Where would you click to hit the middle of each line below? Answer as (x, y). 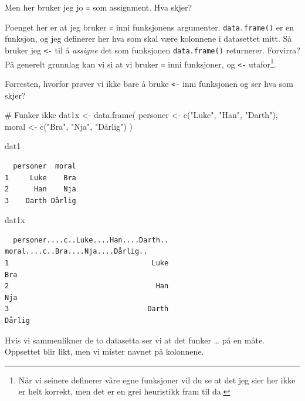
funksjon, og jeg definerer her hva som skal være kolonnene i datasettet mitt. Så (148, 38)
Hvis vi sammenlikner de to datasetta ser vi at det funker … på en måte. (135, 340)
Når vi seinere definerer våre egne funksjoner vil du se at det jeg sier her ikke (157, 380)
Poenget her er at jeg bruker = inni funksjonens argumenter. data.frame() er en (150, 27)
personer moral (45, 166)
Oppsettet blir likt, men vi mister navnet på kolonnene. (104, 351)
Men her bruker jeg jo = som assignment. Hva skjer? (99, 7)
